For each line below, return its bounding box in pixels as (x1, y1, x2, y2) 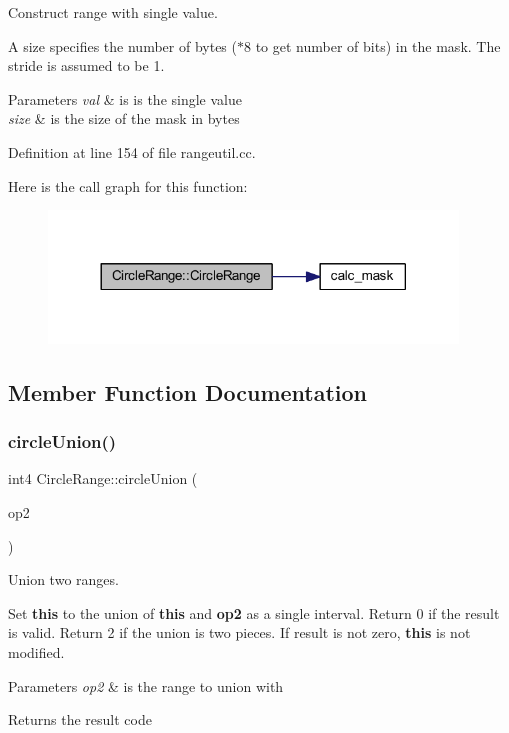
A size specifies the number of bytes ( (8, 35, 237, 56)
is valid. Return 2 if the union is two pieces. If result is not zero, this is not (8, 622, 471, 643)
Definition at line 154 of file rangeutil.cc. (8, 141, 256, 162)
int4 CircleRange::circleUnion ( (8, 468, 198, 489)
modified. (8, 641, 65, 662)
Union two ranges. (8, 569, 119, 590)
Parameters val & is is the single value (8, 88, 242, 109)
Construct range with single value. (8, 2, 218, 22)
